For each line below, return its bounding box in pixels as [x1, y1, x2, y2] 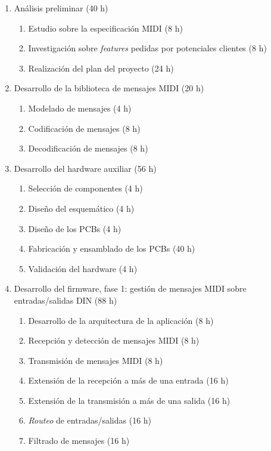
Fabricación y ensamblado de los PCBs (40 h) [28, 242, 195, 255]
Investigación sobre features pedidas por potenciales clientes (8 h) [28, 42, 267, 54]
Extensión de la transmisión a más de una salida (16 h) [28, 394, 230, 406]
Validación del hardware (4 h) [28, 262, 138, 274]
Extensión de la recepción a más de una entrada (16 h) [28, 374, 229, 387]
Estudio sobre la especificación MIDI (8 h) [28, 21, 183, 34]
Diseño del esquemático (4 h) [28, 202, 135, 214]
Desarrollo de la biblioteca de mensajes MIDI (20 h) [14, 82, 204, 94]
